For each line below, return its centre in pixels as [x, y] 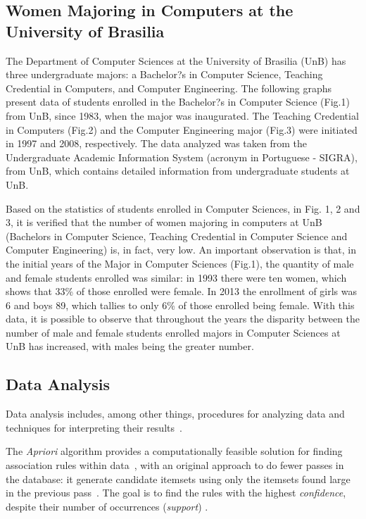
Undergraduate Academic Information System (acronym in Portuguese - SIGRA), [182, 157]
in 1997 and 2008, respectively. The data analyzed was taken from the [156, 143]
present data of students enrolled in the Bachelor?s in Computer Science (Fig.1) [178, 102]
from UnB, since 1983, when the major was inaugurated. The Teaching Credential [182, 115]
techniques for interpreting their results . [94, 427]
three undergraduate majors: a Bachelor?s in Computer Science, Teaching [164, 74]
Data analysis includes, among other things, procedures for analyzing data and [175, 414]
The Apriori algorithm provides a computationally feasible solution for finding [174, 451]
